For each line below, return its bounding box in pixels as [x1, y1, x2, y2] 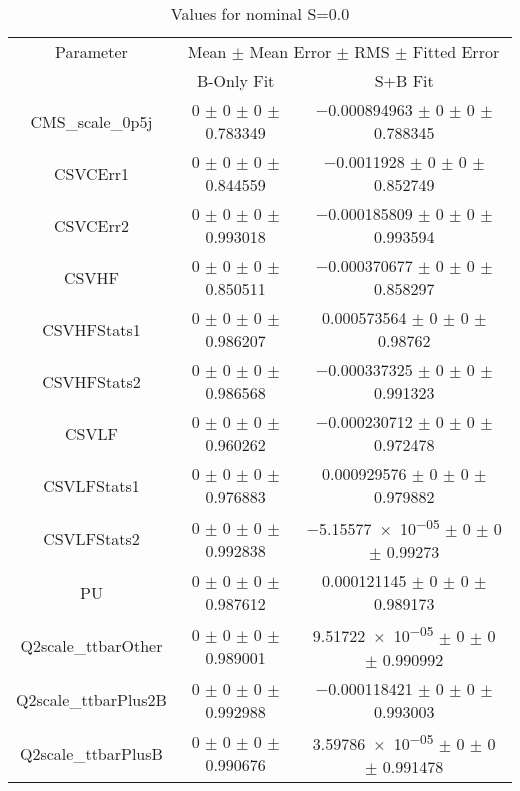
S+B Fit [374, 69, 434, 92]
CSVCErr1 [53, 161, 129, 185]
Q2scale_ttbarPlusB [20, 741, 163, 765]
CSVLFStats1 [43, 473, 140, 497]
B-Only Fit [196, 69, 275, 92]
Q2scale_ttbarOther [20, 634, 163, 658]
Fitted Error [412, 40, 500, 63]
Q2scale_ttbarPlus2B [16, 688, 167, 712]
